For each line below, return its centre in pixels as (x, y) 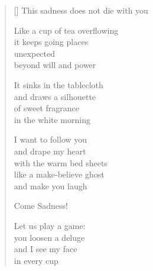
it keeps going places (51, 42)
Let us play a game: (50, 225)
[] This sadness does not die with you (81, 10)
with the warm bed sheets (61, 162)
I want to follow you (51, 139)
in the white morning (52, 119)
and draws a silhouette (55, 96)
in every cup (36, 260)
